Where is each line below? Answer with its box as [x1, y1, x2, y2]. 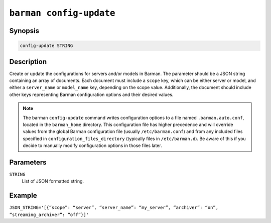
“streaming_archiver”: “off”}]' [9, 211, 89, 217]
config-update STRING [20, 43, 73, 48]
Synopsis [9, 26, 40, 35]
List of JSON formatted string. [22, 178, 84, 184]
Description [9, 57, 47, 66]
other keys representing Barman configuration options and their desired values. [9, 91, 174, 97]
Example [9, 191, 37, 200]
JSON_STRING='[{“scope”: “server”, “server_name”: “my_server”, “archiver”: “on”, [9, 205, 218, 210]
